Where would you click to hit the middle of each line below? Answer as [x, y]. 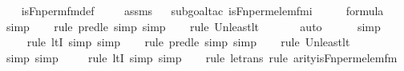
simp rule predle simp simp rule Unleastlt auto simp [193, 26]
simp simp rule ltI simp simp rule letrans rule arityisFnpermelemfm [202, 57]
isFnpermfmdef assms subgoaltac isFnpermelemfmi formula [202, 10]
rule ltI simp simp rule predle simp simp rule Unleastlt [188, 42]
